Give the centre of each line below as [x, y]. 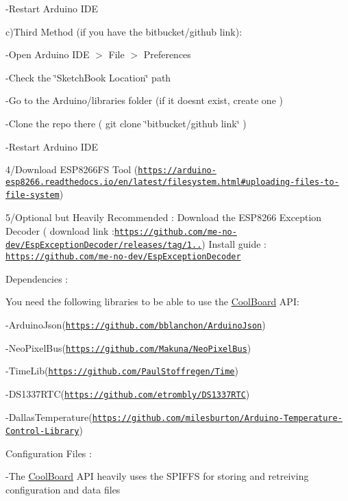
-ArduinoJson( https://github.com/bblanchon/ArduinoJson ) [136, 324]
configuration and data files [63, 489]
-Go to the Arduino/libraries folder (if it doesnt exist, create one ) [144, 100]
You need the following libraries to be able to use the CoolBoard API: [152, 301]
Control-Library [42, 432]
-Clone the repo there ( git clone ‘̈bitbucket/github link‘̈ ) [126, 123]
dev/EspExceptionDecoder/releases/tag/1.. [104, 245]
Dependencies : [37, 278]
